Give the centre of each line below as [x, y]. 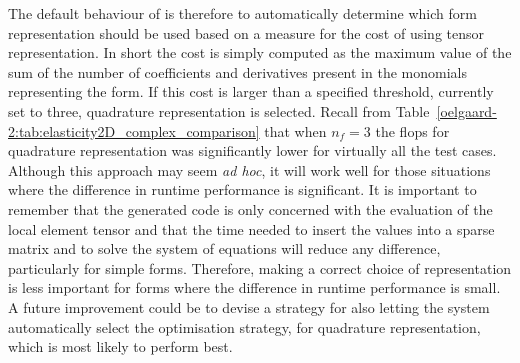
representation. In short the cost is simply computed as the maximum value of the [260, 52]
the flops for [412, 130]
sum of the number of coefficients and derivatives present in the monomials [237, 71]
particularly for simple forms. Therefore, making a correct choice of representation [260, 267]
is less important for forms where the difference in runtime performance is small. [254, 287]
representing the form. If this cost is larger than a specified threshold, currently [251, 91]
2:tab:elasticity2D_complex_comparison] [134, 130]
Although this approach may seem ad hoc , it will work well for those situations [249, 169]
